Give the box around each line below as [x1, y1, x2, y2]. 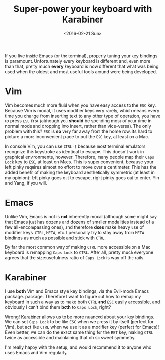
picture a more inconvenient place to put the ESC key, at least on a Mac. [5, 133, 149, 139]
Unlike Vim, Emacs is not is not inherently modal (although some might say [5, 213, 157, 219]
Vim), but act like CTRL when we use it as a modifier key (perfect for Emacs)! [5, 324, 159, 330]
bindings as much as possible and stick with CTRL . [5, 235, 106, 240]
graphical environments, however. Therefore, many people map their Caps [5, 154, 154, 160]
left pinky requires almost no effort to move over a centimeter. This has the [5, 164, 157, 170]
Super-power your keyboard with [13, 3, 152, 15]
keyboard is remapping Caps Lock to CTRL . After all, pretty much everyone [5, 249, 154, 255]
